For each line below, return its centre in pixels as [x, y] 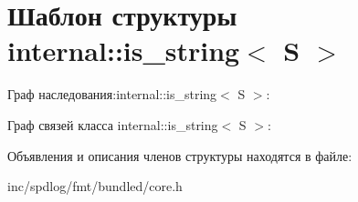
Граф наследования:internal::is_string [112, 94]
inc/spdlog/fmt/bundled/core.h [95, 186]
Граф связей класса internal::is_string [113, 124]
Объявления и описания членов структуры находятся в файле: [180, 155]
